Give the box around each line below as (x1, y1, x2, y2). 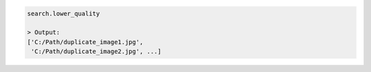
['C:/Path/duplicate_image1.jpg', (27, 38, 144, 46)
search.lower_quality (27, 10, 100, 17)
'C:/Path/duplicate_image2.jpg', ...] (31, 48, 161, 56)
